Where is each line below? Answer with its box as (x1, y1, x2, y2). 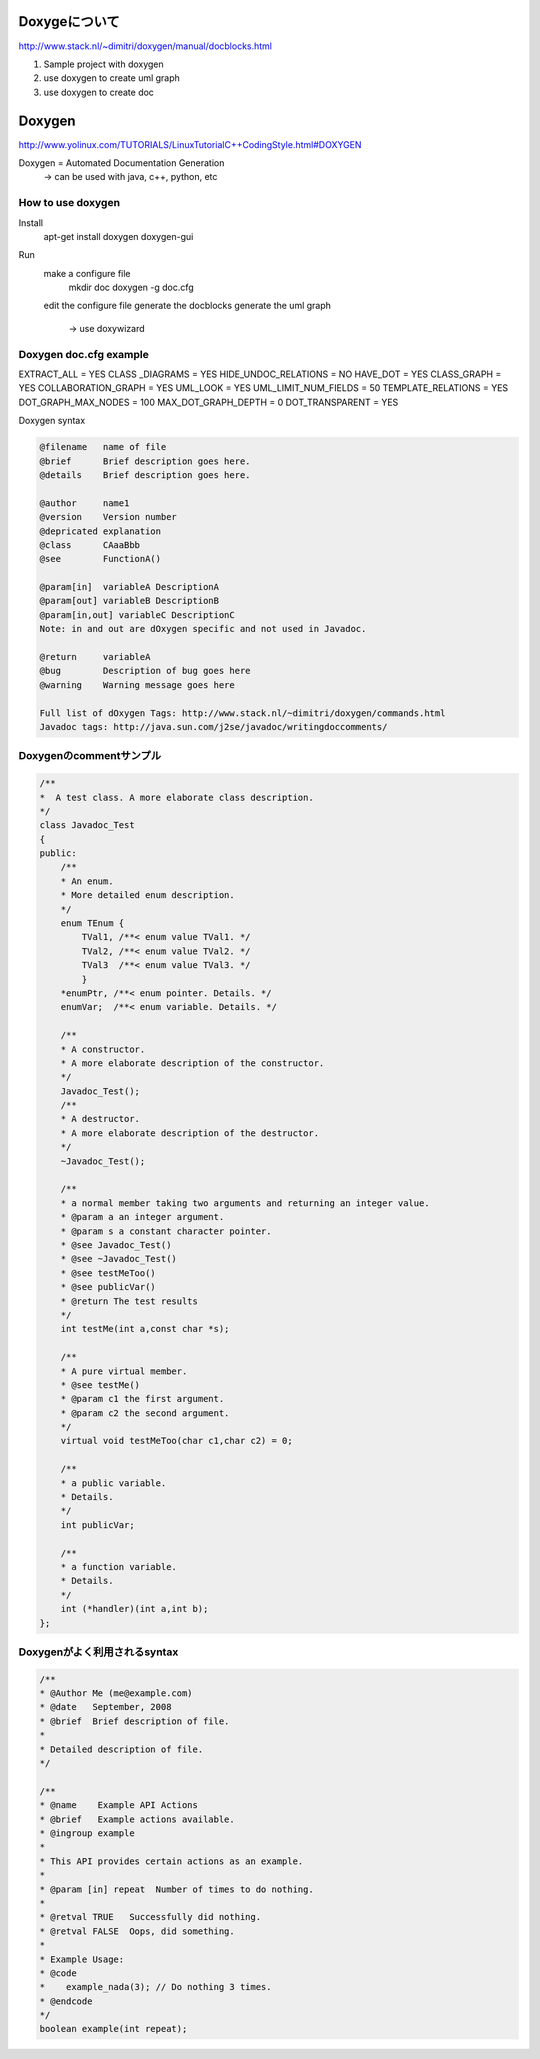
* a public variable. (60, 1477, 167, 1489)
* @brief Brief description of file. (39, 1715, 230, 1727)
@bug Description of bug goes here (39, 665, 251, 677)
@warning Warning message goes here (39, 679, 235, 690)
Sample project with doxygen (43, 58, 164, 70)
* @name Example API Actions (39, 1800, 199, 1811)
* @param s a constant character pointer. (60, 1225, 272, 1237)
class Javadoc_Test (39, 820, 135, 831)
